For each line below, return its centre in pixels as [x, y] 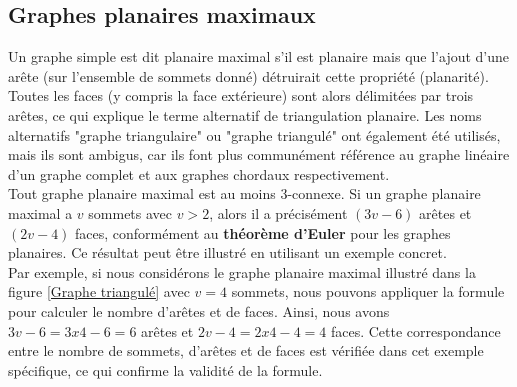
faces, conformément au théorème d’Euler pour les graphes [263, 232]
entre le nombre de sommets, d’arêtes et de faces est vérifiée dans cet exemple [246, 350]
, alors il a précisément [278, 212]
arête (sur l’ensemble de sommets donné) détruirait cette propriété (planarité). [248, 75]
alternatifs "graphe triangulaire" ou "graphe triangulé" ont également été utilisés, [254, 134]
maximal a [40, 212]
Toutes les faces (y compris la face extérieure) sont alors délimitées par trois [241, 95]
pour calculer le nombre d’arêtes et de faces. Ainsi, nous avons [199, 310]
